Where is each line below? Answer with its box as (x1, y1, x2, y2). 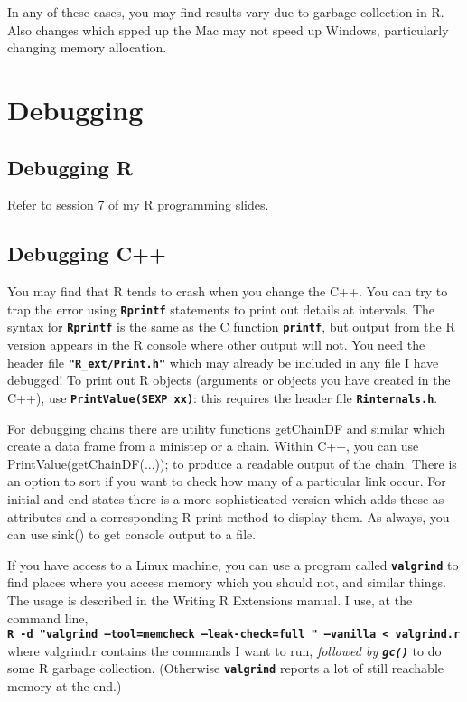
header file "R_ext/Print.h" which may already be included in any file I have (7, 352, 439, 371)
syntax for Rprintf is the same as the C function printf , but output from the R (7, 317, 455, 336)
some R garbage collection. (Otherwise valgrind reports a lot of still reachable (7, 659, 444, 678)
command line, (7, 608, 89, 627)
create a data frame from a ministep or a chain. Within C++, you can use (7, 436, 419, 455)
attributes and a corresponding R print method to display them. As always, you (7, 507, 450, 526)
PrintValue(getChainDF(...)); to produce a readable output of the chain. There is (7, 454, 457, 473)
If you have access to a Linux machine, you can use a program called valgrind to (7, 555, 459, 574)
